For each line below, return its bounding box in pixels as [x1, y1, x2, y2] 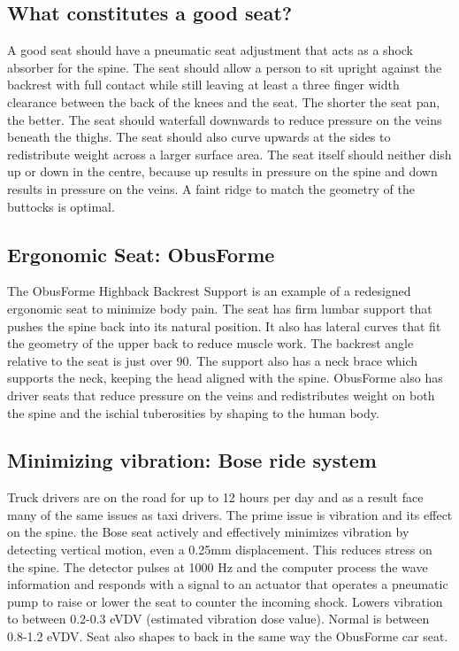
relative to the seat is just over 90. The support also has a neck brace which [7, 351, 418, 369]
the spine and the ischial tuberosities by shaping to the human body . [7, 403, 379, 422]
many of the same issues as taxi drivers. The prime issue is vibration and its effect [7, 505, 453, 523]
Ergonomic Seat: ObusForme [7, 240, 275, 267]
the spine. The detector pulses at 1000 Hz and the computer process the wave [7, 557, 428, 576]
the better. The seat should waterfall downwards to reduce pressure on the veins [7, 110, 442, 128]
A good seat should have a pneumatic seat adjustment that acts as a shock [7, 41, 413, 59]
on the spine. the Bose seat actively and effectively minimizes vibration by [7, 523, 409, 541]
